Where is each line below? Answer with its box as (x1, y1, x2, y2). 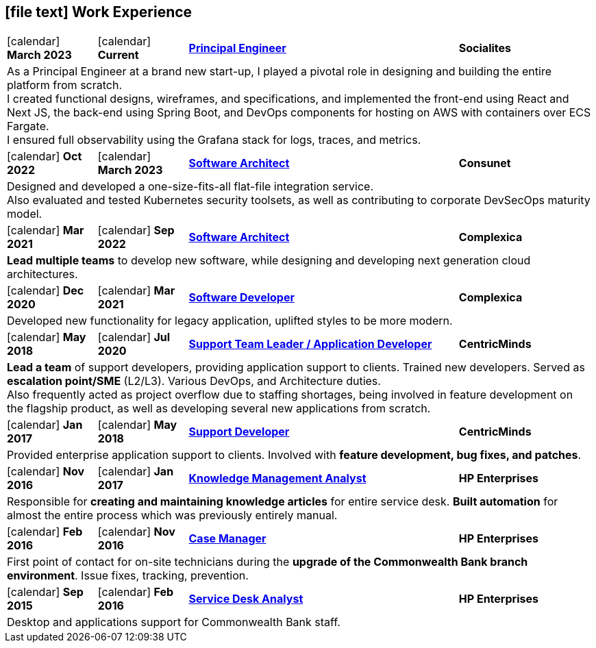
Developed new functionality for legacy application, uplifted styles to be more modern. (7, 314, 453, 328)
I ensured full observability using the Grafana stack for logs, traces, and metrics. (7, 133, 421, 147)
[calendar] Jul (97, 330, 171, 345)
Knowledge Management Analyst (188, 471, 367, 486)
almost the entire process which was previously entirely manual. (7, 508, 338, 523)
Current (97, 48, 139, 62)
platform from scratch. (7, 78, 123, 92)
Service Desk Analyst (188, 592, 303, 606)
